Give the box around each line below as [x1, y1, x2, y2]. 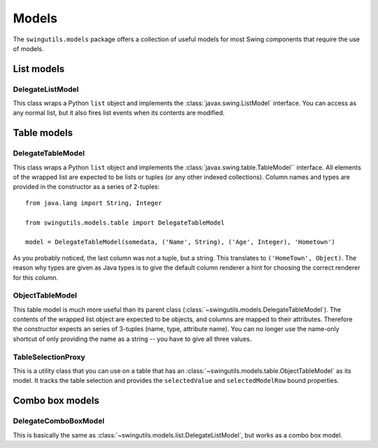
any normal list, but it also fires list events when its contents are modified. [13, 108, 225, 117]
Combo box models [13, 395, 99, 407]
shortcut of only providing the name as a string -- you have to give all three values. [13, 335, 252, 343]
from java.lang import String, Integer [25, 199, 162, 206]
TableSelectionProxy [13, 352, 85, 362]
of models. [13, 44, 44, 52]
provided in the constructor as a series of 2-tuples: [13, 183, 160, 191]
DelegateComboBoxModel [13, 416, 105, 426]
